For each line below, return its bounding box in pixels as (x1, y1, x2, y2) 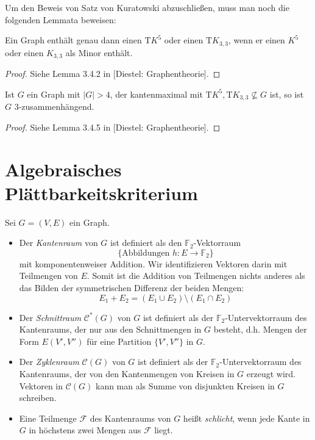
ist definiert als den (110, 236, 182, 249)
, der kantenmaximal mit (110, 87, 203, 100)
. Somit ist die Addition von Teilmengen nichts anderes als (87, 269, 305, 282)
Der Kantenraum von (19, 236, 98, 249)
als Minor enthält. (65, 46, 133, 59)
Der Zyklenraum (19, 355, 79, 368)
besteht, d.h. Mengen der (213, 323, 307, 336)
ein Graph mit (27, 87, 80, 100)
